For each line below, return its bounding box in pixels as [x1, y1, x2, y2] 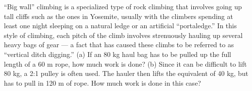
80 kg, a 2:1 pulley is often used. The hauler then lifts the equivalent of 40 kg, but [4, 68, 249, 78]
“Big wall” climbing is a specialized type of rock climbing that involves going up [4, 1, 242, 11]
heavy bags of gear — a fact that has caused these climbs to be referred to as [4, 39, 234, 50]
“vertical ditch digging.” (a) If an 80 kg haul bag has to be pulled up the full [4, 49, 231, 59]
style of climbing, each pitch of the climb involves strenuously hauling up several [4, 30, 243, 40]
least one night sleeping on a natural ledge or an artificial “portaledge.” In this [4, 20, 237, 31]
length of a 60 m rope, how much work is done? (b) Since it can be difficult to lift [4, 58, 247, 69]
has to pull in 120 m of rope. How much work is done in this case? [4, 77, 201, 88]
